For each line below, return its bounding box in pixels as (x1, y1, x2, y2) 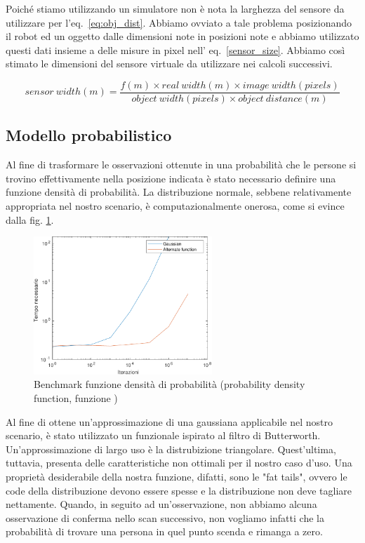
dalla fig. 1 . (6, 212, 54, 227)
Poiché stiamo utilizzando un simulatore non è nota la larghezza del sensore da (6, 1, 345, 15)
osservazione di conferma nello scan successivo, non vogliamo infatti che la (6, 510, 324, 525)
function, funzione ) (34, 391, 118, 405)
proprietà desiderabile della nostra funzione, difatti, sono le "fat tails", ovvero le (6, 469, 347, 484)
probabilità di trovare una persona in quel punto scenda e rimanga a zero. (6, 524, 323, 539)
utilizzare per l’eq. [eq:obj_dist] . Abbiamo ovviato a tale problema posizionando (6, 15, 352, 29)
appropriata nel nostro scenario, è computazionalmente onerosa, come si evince (6, 199, 345, 213)
